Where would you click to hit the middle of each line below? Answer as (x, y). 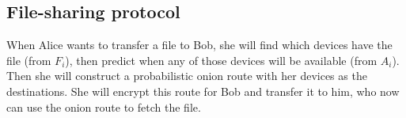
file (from (29, 60)
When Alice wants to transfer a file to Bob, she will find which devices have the (199, 45)
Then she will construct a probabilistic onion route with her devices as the (187, 76)
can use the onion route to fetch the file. (104, 107)
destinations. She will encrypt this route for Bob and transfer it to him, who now (203, 91)
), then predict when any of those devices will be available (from (221, 60)
